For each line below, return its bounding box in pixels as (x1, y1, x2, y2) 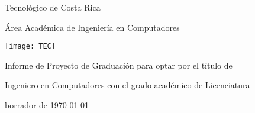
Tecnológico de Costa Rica (5, 1, 101, 13)
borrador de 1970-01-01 (5, 99, 89, 111)
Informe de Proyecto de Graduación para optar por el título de (5, 59, 233, 71)
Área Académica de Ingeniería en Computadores (5, 21, 180, 33)
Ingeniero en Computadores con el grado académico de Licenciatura (5, 79, 250, 91)
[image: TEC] (5, 42, 56, 51)
